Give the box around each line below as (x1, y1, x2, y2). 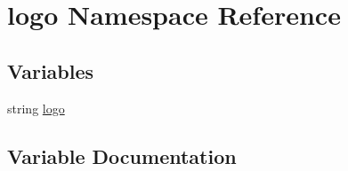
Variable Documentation (7, 142, 237, 169)
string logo (7, 98, 65, 117)
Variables (7, 57, 94, 84)
